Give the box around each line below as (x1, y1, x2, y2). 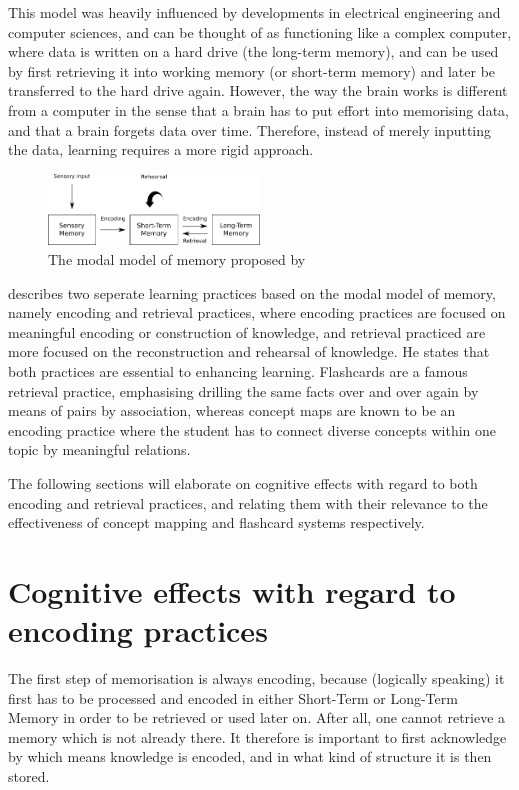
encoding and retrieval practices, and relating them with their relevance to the (8, 492, 488, 513)
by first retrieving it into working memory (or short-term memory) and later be (8, 60, 496, 81)
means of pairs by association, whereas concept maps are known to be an (8, 400, 456, 421)
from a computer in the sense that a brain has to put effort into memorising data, (8, 99, 509, 120)
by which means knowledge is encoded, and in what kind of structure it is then (8, 746, 492, 767)
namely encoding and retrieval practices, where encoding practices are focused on (8, 302, 506, 323)
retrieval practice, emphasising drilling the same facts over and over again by (8, 380, 479, 401)
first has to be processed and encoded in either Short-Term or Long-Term (8, 687, 458, 708)
